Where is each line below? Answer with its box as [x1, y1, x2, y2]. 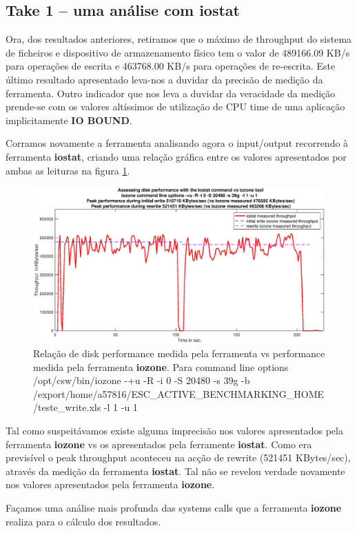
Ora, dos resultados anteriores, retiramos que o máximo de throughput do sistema [6, 32, 352, 46]
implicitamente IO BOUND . [6, 112, 132, 127]
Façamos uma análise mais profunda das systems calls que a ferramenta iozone [6, 500, 342, 514]
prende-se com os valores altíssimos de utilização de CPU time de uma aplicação [6, 99, 345, 114]
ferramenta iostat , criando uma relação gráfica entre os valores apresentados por [6, 149, 347, 163]
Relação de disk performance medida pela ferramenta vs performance [33, 346, 325, 361]
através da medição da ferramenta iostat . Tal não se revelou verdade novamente [6, 463, 345, 478]
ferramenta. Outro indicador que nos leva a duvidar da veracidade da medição [6, 86, 336, 100]
